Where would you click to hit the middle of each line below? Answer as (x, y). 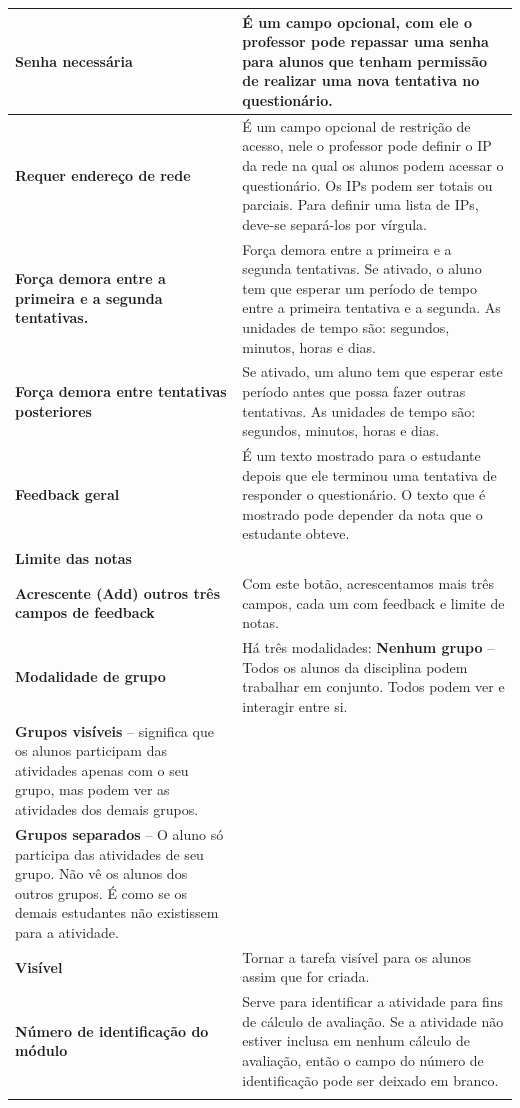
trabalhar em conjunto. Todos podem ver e (373, 686)
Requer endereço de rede (103, 174)
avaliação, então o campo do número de (363, 1059)
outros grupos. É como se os (101, 892)
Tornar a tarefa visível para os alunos (356, 956)
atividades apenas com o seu (102, 769)
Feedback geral (67, 494)
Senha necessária (74, 60)
